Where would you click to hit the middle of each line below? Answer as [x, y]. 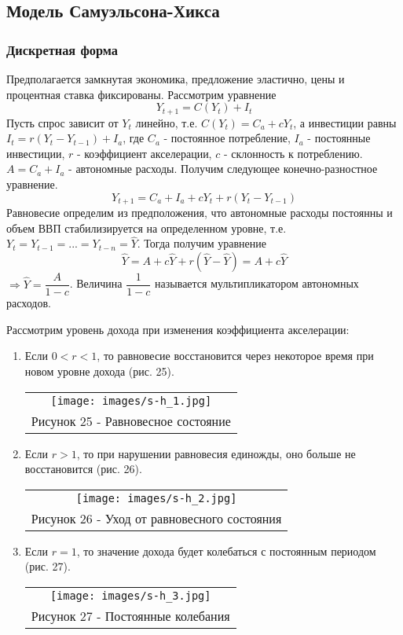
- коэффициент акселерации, [144, 153]
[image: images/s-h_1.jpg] [131, 400]
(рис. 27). [48, 566]
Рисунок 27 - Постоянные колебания [130, 615]
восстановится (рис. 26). [83, 469]
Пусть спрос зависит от [62, 122]
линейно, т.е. [167, 122]
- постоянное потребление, [227, 138]
